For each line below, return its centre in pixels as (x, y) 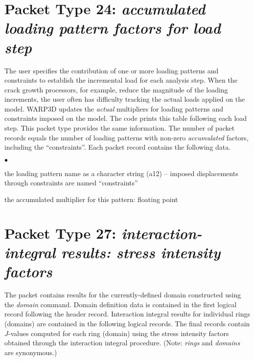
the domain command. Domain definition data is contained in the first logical (121, 304)
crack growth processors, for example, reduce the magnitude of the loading (116, 89)
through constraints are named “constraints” (71, 183)
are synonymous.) (31, 352)
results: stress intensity (141, 252)
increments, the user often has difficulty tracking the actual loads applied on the (125, 99)
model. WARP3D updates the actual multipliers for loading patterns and (114, 108)
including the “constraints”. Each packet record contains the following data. (118, 147)
